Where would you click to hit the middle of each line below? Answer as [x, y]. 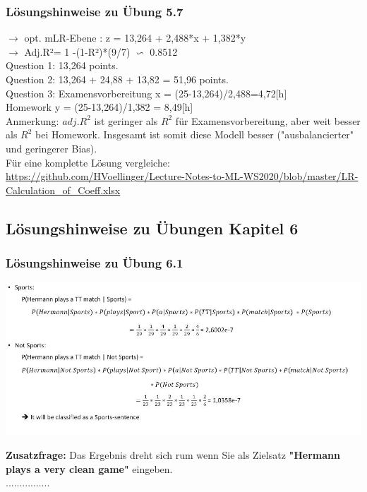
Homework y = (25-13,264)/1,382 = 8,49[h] [100, 107]
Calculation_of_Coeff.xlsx [63, 190]
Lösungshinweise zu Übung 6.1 [95, 263]
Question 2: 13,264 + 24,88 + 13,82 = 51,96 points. [117, 79]
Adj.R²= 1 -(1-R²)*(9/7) [77, 51]
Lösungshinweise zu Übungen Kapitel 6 [152, 228]
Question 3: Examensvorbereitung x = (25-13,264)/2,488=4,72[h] [146, 93]
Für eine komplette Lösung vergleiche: [88, 162]
